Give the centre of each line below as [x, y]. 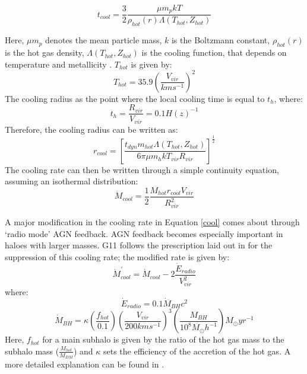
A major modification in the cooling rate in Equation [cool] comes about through [152, 222]
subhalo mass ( [32, 351]
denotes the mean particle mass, [104, 40]
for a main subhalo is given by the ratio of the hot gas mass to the [163, 339]
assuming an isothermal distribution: [72, 181]
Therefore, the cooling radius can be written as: [91, 129]
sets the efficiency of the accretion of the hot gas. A [197, 351]
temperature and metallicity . [58, 64]
